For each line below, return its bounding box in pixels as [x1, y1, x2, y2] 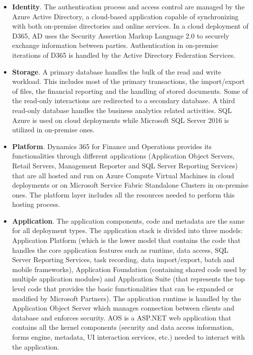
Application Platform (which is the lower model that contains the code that [12, 235, 241, 245]
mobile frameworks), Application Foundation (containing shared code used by [12, 264, 247, 274]
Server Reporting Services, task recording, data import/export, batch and [12, 254, 235, 265]
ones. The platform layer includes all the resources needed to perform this [12, 189, 235, 199]
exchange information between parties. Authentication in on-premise [12, 40, 219, 50]
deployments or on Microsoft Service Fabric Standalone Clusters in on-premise [12, 180, 249, 190]
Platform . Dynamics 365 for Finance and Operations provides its [12, 141, 212, 151]
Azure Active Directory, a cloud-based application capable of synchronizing [12, 11, 239, 21]
